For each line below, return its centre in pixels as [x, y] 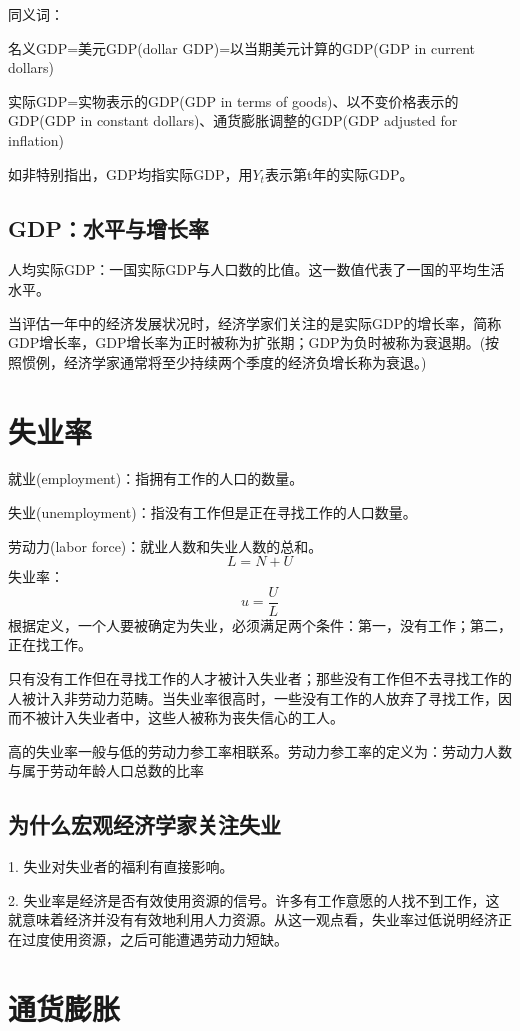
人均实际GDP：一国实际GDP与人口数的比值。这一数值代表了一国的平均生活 [256, 269]
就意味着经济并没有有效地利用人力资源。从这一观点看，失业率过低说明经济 [253, 919]
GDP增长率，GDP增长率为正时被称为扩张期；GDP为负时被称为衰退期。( [247, 342]
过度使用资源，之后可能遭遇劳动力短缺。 [154, 939]
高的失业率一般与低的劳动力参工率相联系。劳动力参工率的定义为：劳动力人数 [260, 750]
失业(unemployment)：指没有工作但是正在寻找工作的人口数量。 [212, 512]
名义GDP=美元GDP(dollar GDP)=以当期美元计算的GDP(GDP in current [241, 47]
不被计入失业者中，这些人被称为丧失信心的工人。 [182, 717]
